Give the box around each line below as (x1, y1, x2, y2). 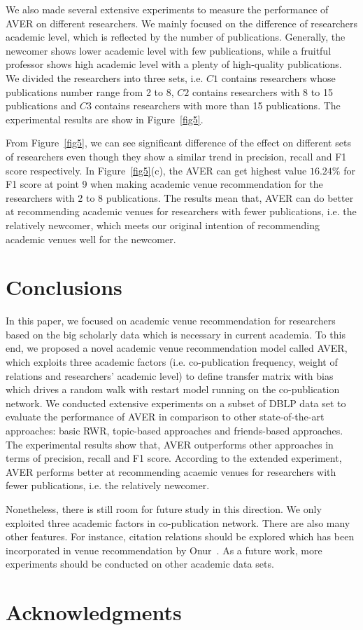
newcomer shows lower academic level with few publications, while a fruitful (6, 43, 332, 57)
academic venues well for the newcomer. (6, 231, 176, 246)
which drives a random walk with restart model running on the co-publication (6, 382, 340, 397)
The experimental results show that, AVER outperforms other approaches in (6, 437, 334, 451)
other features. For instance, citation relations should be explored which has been (6, 529, 355, 544)
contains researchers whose (221, 70, 336, 85)
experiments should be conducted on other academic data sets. (6, 556, 274, 571)
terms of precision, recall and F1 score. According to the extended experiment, (6, 451, 342, 465)
